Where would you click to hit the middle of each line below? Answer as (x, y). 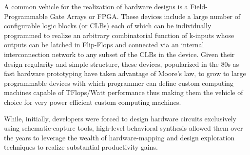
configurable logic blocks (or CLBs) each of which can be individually (108, 26)
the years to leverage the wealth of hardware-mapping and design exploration (119, 137)
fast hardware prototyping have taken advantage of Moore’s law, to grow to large (125, 73)
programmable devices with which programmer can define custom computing (119, 83)
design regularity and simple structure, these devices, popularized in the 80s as (122, 64)
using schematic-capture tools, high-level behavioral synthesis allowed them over (124, 128)
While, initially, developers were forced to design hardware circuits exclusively (120, 118)
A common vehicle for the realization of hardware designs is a (96, 6)
